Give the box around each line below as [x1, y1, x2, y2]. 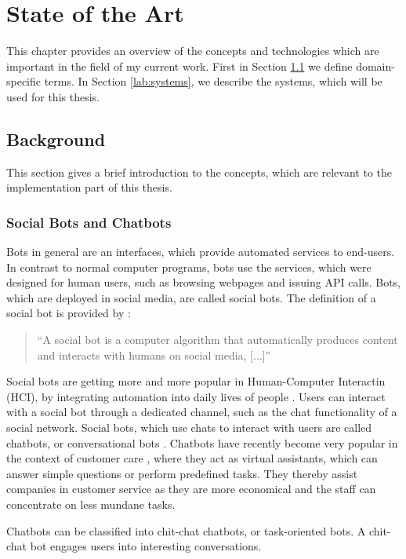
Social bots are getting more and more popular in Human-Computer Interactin [6, 373, 386, 389]
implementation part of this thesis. [6, 179, 172, 195]
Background [6, 126, 106, 151]
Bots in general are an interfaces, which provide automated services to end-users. [6, 243, 395, 260]
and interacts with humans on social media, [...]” [37, 346, 271, 363]
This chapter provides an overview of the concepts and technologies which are [6, 42, 379, 59]
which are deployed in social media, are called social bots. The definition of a [6, 289, 376, 305]
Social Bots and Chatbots [6, 212, 172, 232]
